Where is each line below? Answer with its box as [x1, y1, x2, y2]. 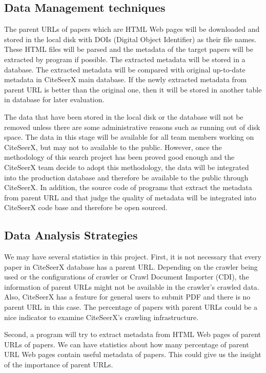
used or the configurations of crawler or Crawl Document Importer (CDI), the [4, 271, 249, 282]
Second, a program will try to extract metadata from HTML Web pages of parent [4, 329, 261, 340]
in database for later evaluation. [4, 94, 105, 105]
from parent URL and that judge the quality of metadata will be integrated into [4, 192, 256, 202]
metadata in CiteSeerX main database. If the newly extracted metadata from [4, 74, 247, 85]
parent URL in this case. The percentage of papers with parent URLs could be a [4, 302, 257, 312]
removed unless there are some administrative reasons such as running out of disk [4, 121, 260, 132]
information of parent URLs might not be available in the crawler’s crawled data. [4, 281, 259, 292]
